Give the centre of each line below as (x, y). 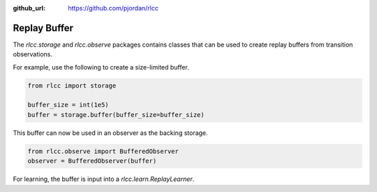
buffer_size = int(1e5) (68, 105)
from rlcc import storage (72, 86)
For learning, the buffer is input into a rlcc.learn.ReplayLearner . (104, 179)
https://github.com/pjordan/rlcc (113, 8)
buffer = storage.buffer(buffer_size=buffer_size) (116, 114)
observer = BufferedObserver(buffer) (92, 161)
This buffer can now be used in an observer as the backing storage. (111, 133)
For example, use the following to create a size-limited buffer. (101, 67)
